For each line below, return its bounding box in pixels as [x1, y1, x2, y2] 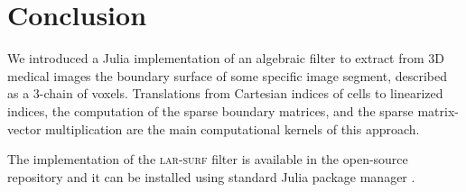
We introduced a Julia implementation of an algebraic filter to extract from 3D [7, 49, 444, 68]
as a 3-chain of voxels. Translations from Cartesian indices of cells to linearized [7, 84, 443, 103]
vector [7, 119, 42, 138]
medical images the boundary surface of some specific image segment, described [7, 66, 448, 85]
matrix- [417, 101, 459, 120]
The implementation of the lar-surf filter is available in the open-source [7, 150, 408, 169]
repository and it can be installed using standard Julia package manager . [7, 167, 415, 186]
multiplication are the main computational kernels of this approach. [45, 119, 420, 138]
